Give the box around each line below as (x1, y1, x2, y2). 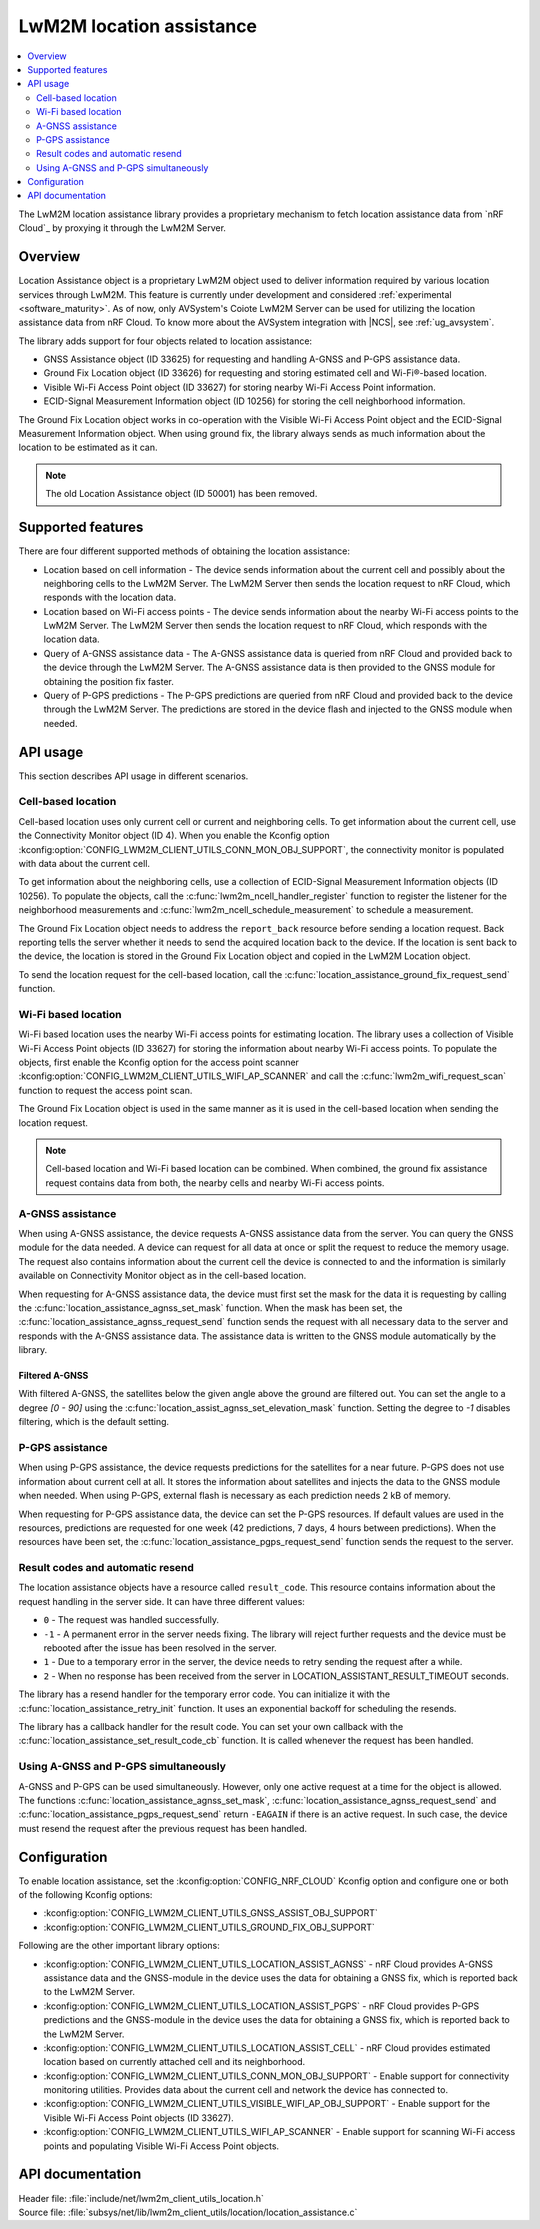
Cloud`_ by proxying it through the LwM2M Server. (18, 222, 227, 234)
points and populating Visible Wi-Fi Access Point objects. (43, 2140, 280, 2152)
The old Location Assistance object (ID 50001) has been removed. (45, 488, 318, 500)
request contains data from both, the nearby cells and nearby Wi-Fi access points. (45, 1176, 385, 1189)
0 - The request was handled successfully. (43, 1614, 220, 1626)
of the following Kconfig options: (18, 1889, 153, 1900)
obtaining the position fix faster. (43, 675, 175, 687)
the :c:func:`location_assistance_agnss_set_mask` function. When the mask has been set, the (18, 1301, 403, 1314)
